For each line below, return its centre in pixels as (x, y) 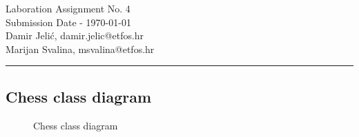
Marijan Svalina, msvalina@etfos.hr (80, 49)
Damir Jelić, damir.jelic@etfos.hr (75, 35)
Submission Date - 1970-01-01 (68, 22)
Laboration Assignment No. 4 (68, 8)
